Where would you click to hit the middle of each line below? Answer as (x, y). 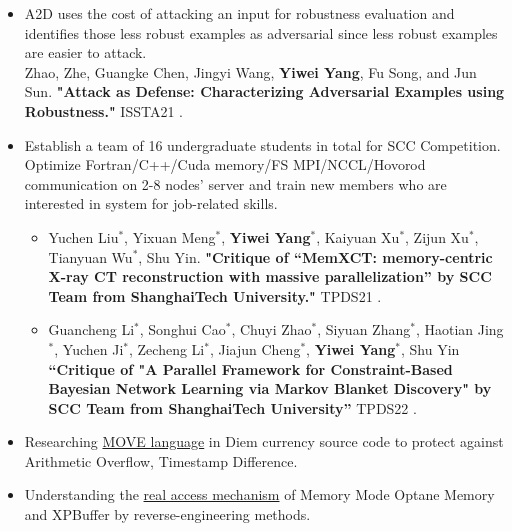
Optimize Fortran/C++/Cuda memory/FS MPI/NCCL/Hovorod (225, 164)
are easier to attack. (85, 52)
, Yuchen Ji (89, 348)
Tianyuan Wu (90, 256)
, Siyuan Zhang (364, 329)
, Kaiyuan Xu (358, 236)
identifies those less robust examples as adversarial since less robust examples (261, 32)
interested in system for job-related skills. (151, 203)
